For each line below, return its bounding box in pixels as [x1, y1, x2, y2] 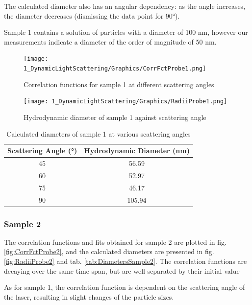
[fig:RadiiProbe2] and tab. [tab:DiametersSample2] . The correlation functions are [4, 256, 247, 266]
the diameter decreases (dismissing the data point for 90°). [4, 10, 180, 21]
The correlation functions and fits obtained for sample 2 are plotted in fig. [4, 236, 227, 247]
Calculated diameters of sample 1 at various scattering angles [6, 128, 191, 139]
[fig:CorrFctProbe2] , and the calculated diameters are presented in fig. [4, 246, 214, 257]
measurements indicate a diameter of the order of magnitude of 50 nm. [4, 36, 217, 47]
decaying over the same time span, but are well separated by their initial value [4, 265, 240, 276]
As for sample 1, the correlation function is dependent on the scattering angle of [4, 282, 245, 292]
